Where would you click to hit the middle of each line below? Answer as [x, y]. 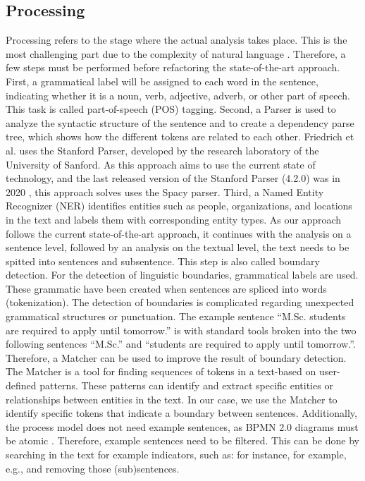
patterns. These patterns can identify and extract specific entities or [186, 385]
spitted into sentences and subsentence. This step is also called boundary [163, 261]
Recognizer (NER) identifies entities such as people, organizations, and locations [179, 206]
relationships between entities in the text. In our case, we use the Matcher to [172, 399]
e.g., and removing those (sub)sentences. [93, 468]
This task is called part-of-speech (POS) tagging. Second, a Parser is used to [171, 109]
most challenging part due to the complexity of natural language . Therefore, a [176, 53]
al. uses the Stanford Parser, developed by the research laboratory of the [162, 150]
